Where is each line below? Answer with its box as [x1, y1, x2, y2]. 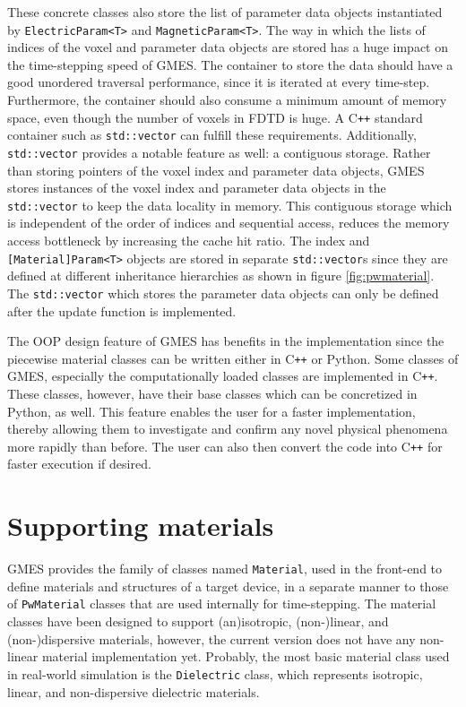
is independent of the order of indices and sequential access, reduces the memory [7, 213, 450, 232]
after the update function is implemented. [7, 301, 237, 320]
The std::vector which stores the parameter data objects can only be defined [7, 283, 439, 302]
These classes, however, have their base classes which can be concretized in [7, 384, 418, 403]
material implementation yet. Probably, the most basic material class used [41, 647, 450, 666]
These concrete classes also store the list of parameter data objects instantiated [7, 3, 443, 21]
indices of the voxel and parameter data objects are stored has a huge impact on [7, 38, 448, 56]
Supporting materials [7, 507, 274, 544]
